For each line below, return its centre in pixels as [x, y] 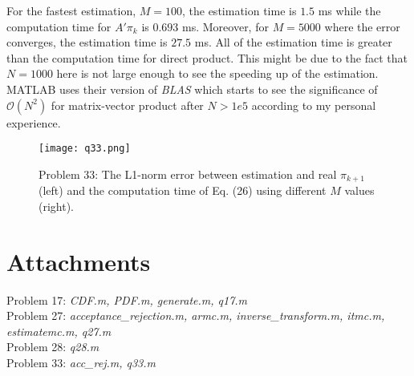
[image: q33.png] [85, 149]
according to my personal [314, 105]
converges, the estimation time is [87, 42]
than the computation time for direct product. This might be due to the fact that [207, 57]
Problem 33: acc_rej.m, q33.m [81, 362]
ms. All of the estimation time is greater [293, 42]
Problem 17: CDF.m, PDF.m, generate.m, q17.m [127, 299]
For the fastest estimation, [71, 10]
